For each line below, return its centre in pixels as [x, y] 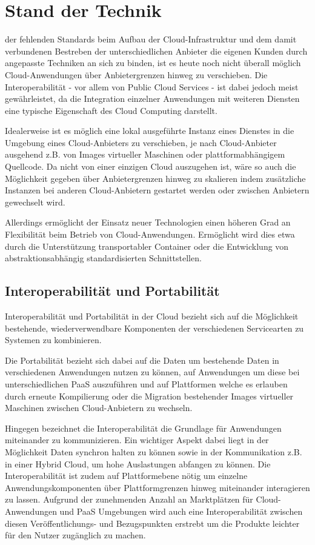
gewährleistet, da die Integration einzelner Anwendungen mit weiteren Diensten [152, 99]
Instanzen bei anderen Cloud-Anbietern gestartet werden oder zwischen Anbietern [157, 190]
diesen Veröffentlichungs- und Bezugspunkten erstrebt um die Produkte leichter [152, 523]
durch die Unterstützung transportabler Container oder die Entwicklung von [147, 246]
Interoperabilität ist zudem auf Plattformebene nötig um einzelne [126, 476]
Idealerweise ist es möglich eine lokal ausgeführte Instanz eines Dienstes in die [150, 131]
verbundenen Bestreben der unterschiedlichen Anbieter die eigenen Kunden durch [156, 51]
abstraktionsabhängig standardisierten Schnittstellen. [103, 258]
